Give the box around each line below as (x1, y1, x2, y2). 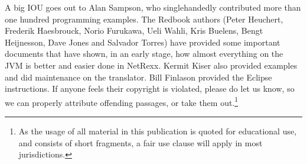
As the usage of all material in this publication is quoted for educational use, (18, 125, 297, 137)
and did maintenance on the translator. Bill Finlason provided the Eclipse (5, 70, 272, 83)
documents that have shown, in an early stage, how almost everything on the (5, 47, 283, 60)
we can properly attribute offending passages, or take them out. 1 (5, 94, 239, 108)
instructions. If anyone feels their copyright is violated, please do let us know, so (5, 82, 295, 95)
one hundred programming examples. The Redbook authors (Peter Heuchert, (5, 12, 283, 25)
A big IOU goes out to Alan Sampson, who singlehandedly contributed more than (5, 1, 301, 13)
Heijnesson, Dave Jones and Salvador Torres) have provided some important (5, 36, 280, 48)
